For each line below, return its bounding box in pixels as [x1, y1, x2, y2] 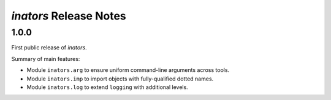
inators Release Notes [11, 9, 126, 23]
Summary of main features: [11, 55, 80, 62]
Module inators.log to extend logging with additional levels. [26, 83, 188, 91]
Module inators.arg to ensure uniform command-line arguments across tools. [26, 66, 230, 74]
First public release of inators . [11, 44, 87, 51]
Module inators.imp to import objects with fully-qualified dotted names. [26, 75, 214, 82]
